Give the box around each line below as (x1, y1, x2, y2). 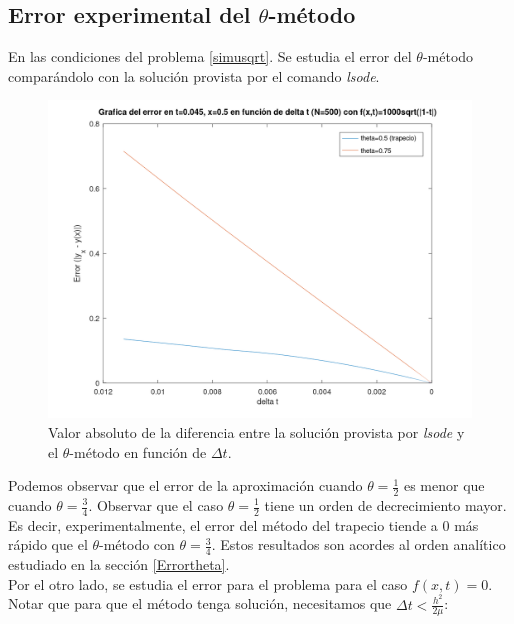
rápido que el (8, 534, 88, 555)
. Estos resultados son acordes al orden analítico (211, 534, 506, 555)
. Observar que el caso (88, 495, 224, 515)
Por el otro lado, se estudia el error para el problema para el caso (8, 573, 408, 594)
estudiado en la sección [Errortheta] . (8, 554, 230, 575)
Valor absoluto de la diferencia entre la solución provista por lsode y (48, 421, 465, 442)
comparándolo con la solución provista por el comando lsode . (8, 65, 380, 86)
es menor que (403, 475, 485, 496)
